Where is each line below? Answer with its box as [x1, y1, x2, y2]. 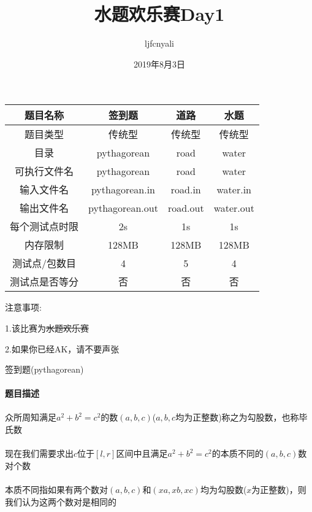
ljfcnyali [145, 37, 174, 50]
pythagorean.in [91, 182, 155, 196]
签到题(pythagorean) [5, 363, 84, 376]
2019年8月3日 [134, 57, 185, 70]
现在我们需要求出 [5, 447, 74, 460]
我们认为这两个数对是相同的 [5, 495, 116, 508]
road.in [170, 182, 201, 196]
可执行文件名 [15, 164, 74, 179]
